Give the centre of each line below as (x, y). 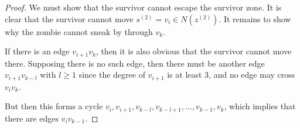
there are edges (32, 118)
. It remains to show (255, 18)
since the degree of (112, 75)
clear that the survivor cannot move (69, 18)
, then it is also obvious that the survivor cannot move (194, 51)
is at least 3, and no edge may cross (231, 75)
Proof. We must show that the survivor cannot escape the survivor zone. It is (143, 7)
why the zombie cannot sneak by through (79, 31)
